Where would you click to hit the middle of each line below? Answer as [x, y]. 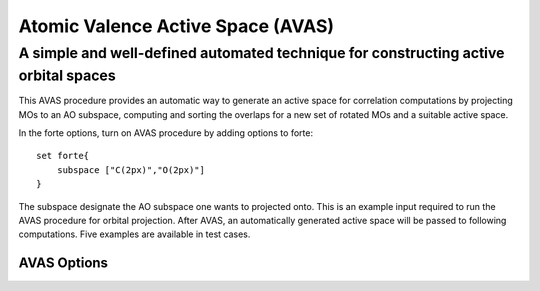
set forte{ [63, 156]
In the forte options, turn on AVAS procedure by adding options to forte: [166, 133]
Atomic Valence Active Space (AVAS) [176, 26]
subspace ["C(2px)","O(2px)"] [130, 169]
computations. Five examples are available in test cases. [134, 234]
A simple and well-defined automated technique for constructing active [261, 53]
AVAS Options [63, 263]
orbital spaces [67, 75]
